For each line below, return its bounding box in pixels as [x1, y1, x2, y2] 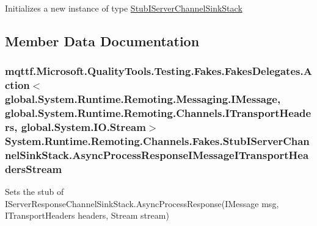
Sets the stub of [5, 185, 64, 198]
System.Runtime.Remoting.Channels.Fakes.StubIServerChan [5, 133, 310, 148]
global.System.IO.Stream [21, 119, 146, 134]
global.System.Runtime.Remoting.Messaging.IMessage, [5, 91, 281, 107]
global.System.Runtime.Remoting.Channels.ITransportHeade [5, 105, 312, 121]
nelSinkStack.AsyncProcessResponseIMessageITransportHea [5, 147, 309, 162]
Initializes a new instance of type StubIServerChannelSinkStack [5, 2, 242, 14]
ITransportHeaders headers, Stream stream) [5, 209, 169, 222]
